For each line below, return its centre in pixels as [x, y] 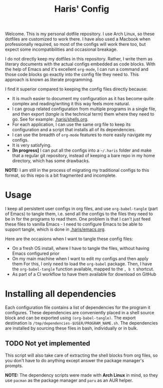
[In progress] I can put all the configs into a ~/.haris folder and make [82, 150]
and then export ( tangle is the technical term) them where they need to [83, 114]
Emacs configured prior [36, 254]
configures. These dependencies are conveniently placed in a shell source [80, 313]
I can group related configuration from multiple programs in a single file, [84, 109]
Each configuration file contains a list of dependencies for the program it [78, 307]
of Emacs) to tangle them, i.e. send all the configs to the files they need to [79, 214]
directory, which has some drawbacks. [51, 161]
